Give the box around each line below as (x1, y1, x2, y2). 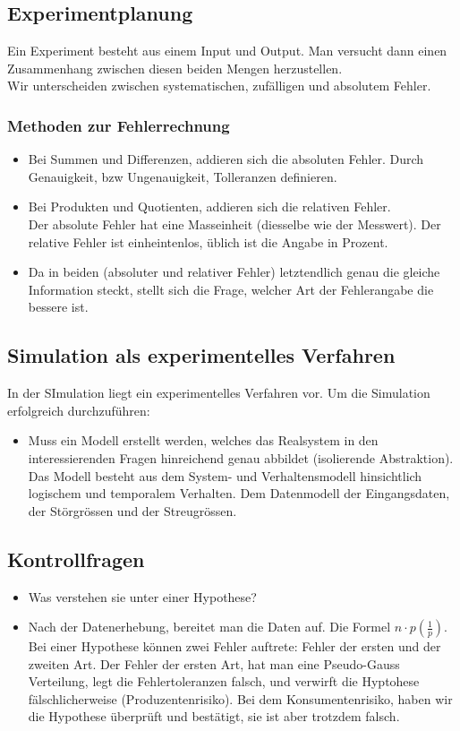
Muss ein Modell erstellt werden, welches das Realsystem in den (28, 431, 379, 450)
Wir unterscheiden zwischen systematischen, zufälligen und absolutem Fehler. (7, 76, 431, 95)
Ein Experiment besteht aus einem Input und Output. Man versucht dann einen (7, 41, 447, 60)
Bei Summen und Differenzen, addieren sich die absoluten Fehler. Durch (28, 150, 424, 168)
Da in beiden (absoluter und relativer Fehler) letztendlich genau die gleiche (28, 262, 440, 281)
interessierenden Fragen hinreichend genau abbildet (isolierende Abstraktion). (28, 448, 454, 467)
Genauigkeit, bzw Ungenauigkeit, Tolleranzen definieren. (28, 167, 337, 185)
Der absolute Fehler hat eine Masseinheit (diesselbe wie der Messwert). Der (28, 214, 441, 233)
